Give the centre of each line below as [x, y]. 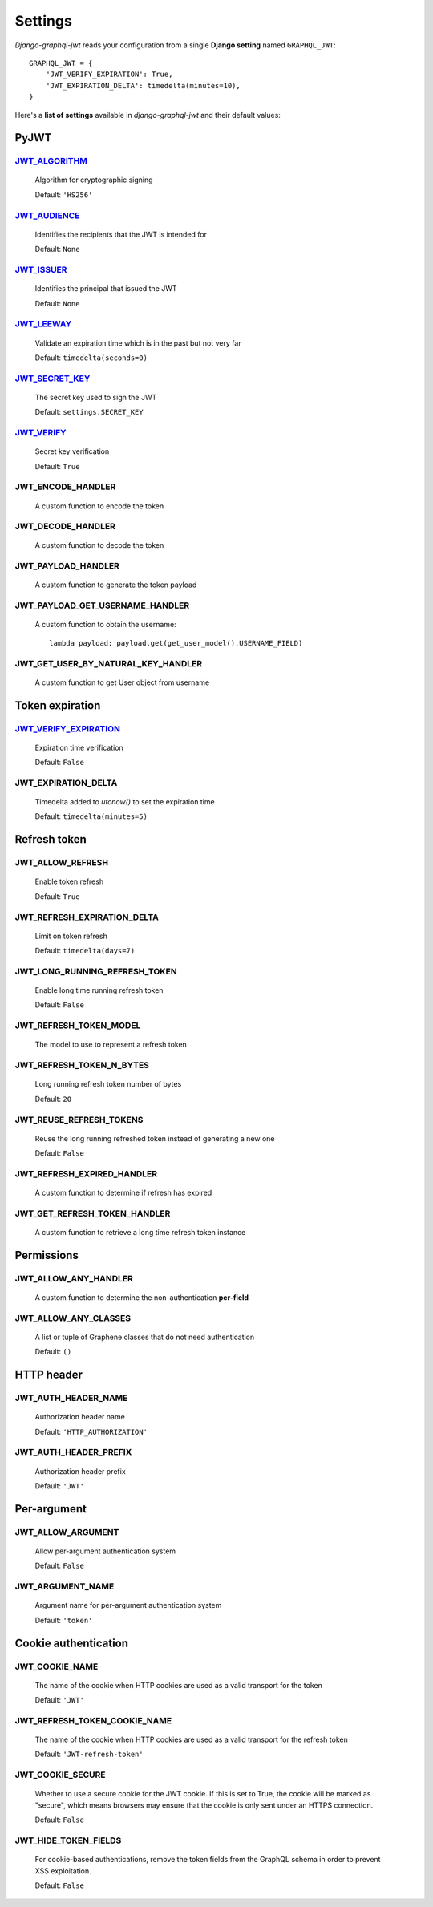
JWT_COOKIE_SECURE [60, 1775]
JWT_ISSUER [41, 269]
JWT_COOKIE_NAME [57, 1666]
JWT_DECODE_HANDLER [65, 527]
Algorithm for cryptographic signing [94, 180]
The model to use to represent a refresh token [111, 1045]
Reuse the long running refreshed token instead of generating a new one [155, 1138]
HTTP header [49, 1375]
